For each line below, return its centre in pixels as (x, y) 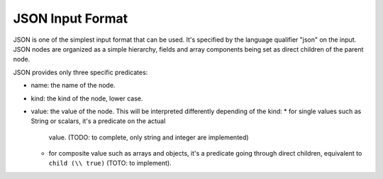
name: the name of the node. (73, 86)
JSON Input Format (70, 18)
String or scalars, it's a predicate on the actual (98, 121)
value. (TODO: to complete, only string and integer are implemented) (149, 137)
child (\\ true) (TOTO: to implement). (110, 163)
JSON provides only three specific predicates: (81, 72)
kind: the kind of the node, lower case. (87, 98)
